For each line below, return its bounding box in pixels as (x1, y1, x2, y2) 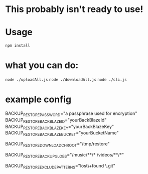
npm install (5, 43, 30, 48)
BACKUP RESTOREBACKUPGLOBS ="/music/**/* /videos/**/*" (5, 151, 124, 159)
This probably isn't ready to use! (5, 4, 143, 15)
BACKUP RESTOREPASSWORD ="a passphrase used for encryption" (5, 110, 137, 117)
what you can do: (5, 60, 79, 71)
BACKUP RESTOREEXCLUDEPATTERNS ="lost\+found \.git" (5, 162, 115, 170)
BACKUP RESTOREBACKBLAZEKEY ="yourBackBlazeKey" (5, 123, 114, 131)
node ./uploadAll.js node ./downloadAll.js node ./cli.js (5, 77, 127, 82)
